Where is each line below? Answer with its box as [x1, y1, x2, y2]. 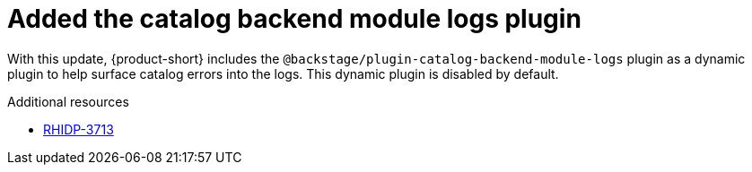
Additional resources [7, 93, 129, 109]
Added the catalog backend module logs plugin [7, 4, 581, 34]
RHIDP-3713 [43, 121, 114, 137]
